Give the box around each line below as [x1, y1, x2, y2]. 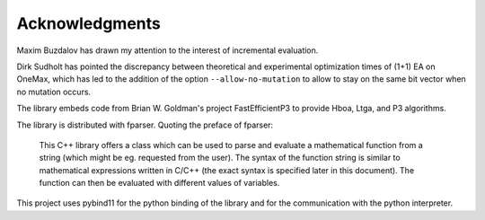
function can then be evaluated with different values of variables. [39, 178, 280, 189]
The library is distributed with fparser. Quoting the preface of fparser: [16, 119, 274, 130]
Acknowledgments [16, 13, 162, 33]
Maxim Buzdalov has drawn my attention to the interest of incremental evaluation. [16, 45, 319, 56]
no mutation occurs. [16, 86, 92, 97]
